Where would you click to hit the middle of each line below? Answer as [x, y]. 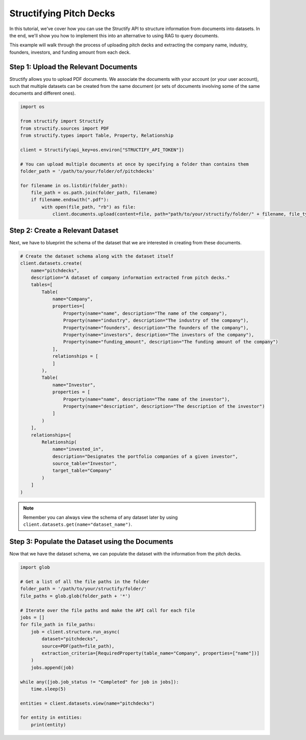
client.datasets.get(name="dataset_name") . [78, 524]
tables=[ [42, 285]
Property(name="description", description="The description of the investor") [164, 406]
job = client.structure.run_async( [75, 632]
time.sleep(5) [48, 689]
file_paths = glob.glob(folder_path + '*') [75, 596]
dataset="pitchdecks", [70, 639]
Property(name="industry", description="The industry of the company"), [156, 320]
